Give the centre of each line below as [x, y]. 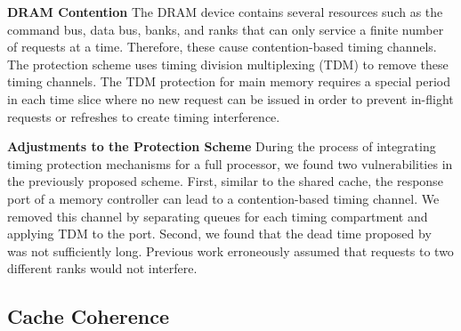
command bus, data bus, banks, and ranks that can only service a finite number [226, 29]
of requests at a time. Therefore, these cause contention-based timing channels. [222, 47]
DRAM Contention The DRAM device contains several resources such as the [225, 12]
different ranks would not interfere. [102, 268]
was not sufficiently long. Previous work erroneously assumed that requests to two [230, 250]
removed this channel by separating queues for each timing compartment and [218, 216]
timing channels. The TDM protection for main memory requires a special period [229, 81]
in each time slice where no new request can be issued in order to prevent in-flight [230, 98]
